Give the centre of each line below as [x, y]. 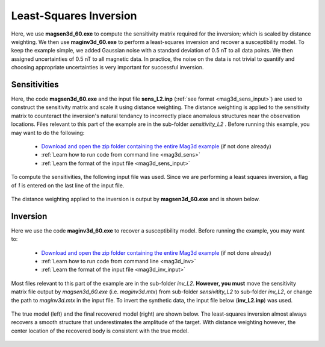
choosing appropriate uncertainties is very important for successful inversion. [107, 67]
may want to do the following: [48, 133]
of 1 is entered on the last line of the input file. [68, 185]
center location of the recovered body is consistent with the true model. [100, 331]
